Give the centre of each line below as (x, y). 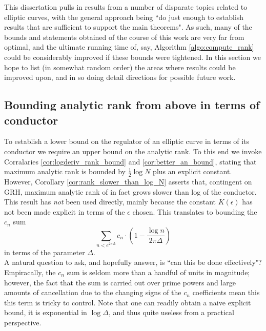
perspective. (23, 322)
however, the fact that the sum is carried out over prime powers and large (120, 282)
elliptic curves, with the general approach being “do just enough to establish (124, 17)
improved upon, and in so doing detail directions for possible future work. (120, 77)
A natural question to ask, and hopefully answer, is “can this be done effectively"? (133, 262)
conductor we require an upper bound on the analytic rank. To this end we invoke (133, 151)
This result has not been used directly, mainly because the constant (110, 202)
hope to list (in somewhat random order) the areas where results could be (120, 67)
